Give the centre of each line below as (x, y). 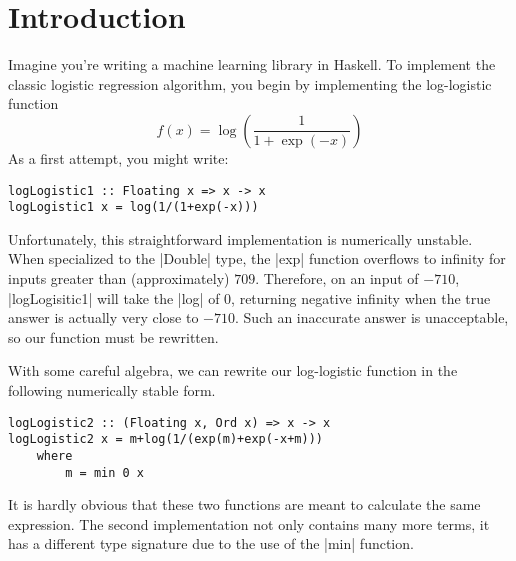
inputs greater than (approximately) (119, 278)
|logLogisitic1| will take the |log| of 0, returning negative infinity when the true (249, 297)
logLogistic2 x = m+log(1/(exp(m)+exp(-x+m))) (165, 439)
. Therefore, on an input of (337, 278)
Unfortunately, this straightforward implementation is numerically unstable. (240, 238)
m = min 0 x (105, 472)
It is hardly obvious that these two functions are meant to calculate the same (244, 504)
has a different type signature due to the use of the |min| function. (211, 543)
